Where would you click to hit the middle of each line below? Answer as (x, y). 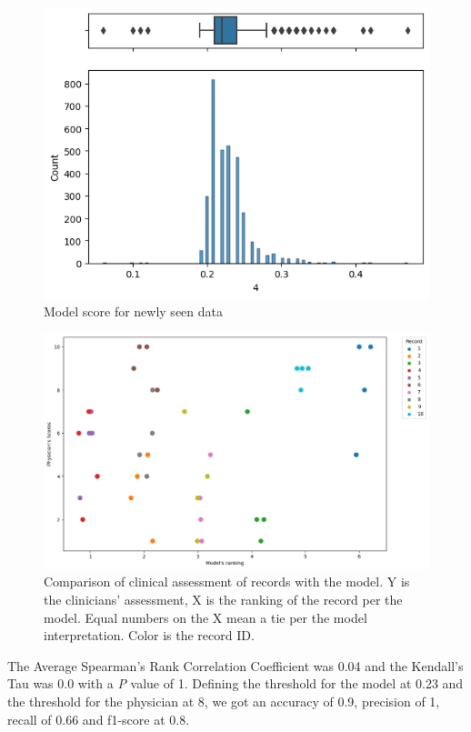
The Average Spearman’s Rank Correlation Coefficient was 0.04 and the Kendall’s (235, 665)
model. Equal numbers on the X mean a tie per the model (205, 617)
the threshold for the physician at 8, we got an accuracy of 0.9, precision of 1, (224, 701)
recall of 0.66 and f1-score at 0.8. (99, 719)
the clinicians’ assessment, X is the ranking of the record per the (223, 599)
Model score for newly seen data (133, 311)
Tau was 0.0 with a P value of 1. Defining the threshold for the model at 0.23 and (235, 683)
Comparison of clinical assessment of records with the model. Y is (227, 582)
